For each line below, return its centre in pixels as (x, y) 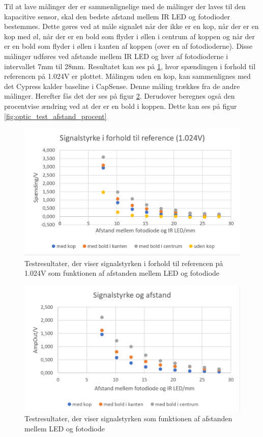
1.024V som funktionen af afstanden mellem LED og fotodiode (122, 273)
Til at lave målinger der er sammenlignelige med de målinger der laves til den (125, 6)
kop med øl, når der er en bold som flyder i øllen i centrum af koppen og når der (130, 36)
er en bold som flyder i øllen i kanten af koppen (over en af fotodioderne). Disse (128, 46)
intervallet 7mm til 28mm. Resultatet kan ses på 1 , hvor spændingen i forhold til (130, 66)
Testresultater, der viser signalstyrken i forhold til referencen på (124, 263)
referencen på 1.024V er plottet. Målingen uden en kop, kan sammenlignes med (127, 76)
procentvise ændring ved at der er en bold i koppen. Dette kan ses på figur (121, 106)
